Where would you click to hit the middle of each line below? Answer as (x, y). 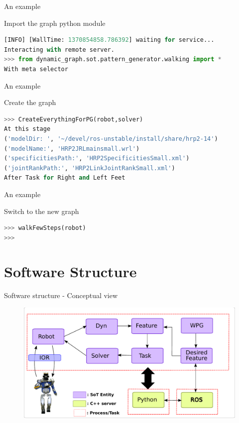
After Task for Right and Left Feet (65, 178)
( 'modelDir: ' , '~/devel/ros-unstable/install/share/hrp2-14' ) (111, 139)
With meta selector (36, 69)
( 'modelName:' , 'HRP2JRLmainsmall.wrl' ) (72, 149)
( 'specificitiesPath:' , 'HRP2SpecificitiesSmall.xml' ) (97, 159)
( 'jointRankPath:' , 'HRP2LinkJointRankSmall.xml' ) (90, 168)
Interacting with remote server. (59, 50)
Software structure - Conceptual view (61, 295)
